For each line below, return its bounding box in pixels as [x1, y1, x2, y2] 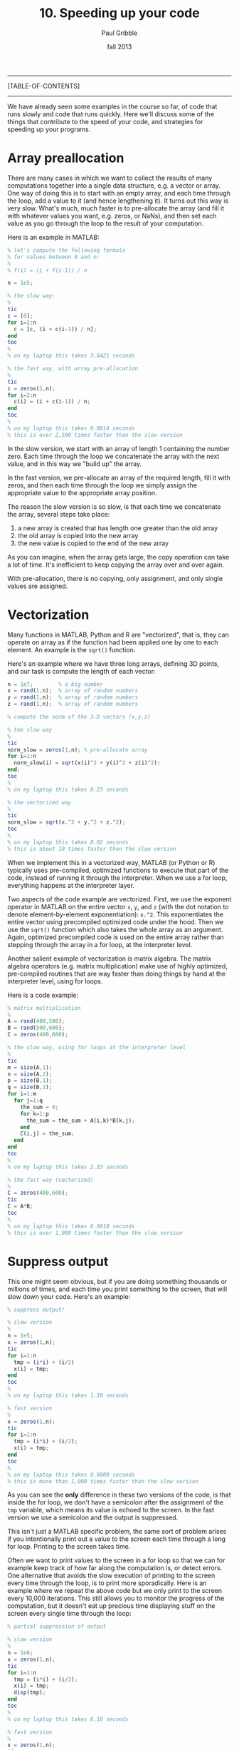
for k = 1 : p [20, 1110, 50, 1118]
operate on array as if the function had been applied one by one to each [7, 637, 218, 647]
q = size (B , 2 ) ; [7, 1083, 53, 1091]
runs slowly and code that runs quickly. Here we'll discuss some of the [7, 109, 215, 118]
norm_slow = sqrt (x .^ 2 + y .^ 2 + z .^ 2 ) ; [7, 819, 126, 826]
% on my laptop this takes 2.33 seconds [7, 1163, 129, 1170]
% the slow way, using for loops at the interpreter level [7, 1044, 186, 1051]
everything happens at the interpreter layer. [7, 881, 135, 889]
